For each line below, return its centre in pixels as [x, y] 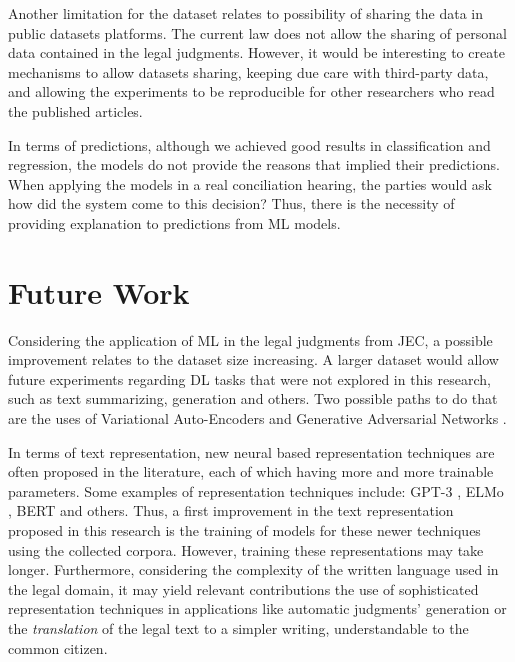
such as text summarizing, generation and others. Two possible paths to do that [253, 398]
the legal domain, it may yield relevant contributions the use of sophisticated [243, 588]
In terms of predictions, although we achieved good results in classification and [249, 144]
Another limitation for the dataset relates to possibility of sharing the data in [246, 13]
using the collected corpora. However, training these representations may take [246, 549]
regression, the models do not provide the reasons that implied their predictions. [254, 164]
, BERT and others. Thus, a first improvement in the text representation [231, 510]
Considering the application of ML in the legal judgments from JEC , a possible [250, 339]
